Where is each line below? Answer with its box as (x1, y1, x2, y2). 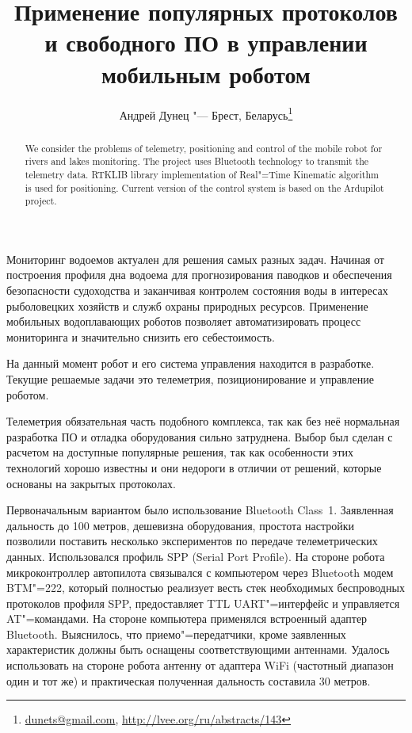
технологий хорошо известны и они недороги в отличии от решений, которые (6, 459, 382, 475)
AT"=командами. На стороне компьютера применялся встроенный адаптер (6, 610, 368, 627)
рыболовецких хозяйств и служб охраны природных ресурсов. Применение (6, 297, 368, 314)
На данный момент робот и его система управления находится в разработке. (6, 355, 375, 372)
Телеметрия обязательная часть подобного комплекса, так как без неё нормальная (6, 413, 400, 429)
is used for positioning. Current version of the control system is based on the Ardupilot (25, 181, 384, 194)
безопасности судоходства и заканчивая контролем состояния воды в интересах (6, 282, 388, 299)
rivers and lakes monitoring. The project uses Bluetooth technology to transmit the (25, 155, 369, 168)
